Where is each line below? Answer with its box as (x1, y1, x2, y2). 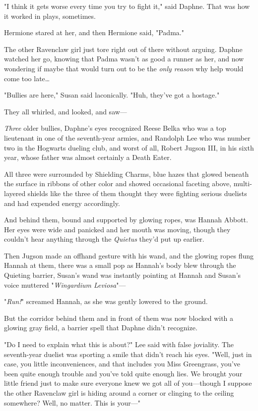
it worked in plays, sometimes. (4, 10, 96, 21)
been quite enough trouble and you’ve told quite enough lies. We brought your (4, 368, 243, 378)
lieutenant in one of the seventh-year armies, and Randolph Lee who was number (4, 132, 251, 143)
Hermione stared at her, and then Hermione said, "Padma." (4, 27, 184, 38)
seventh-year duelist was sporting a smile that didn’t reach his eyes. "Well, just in (4, 349, 252, 359)
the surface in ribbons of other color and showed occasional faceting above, (4, 178, 232, 189)
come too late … (4, 73, 50, 83)
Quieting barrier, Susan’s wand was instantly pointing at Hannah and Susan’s (4, 270, 241, 280)
